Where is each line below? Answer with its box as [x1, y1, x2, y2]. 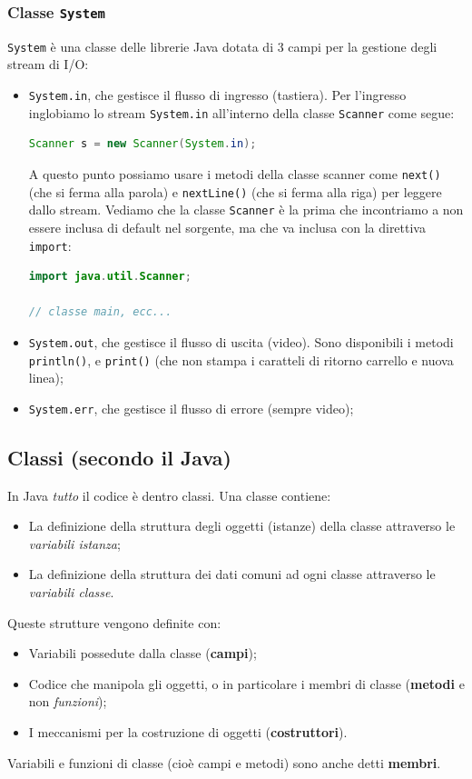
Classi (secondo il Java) [7, 443, 231, 471]
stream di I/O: [7, 55, 89, 74]
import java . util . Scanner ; [28, 270, 192, 284]
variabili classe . [28, 583, 114, 602]
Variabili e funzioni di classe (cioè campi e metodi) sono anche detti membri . [7, 753, 441, 772]
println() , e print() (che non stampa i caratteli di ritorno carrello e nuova [28, 350, 454, 369]
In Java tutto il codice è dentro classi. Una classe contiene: [7, 485, 331, 504]
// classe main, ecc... [28, 305, 172, 319]
